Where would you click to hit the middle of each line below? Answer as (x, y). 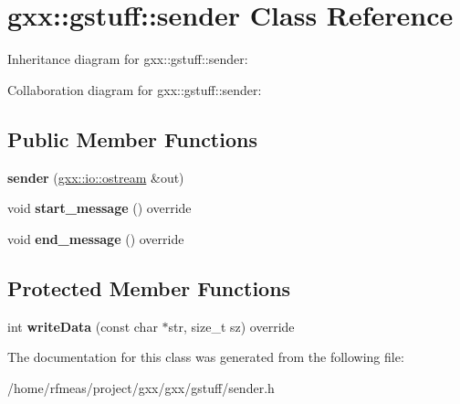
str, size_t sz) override (231, 326)
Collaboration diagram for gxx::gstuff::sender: (135, 89)
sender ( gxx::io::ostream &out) (96, 177)
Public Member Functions (132, 138)
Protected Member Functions (149, 287)
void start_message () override (99, 208)
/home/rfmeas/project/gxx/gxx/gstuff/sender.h (141, 387)
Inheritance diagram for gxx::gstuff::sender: (128, 59)
